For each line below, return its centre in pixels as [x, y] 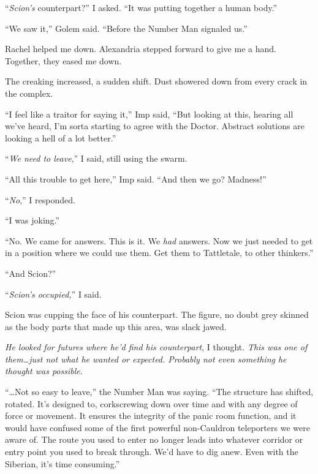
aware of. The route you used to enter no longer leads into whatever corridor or [154, 439]
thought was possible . [44, 371]
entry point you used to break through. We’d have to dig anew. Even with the [152, 452]
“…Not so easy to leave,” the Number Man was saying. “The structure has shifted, [159, 392]
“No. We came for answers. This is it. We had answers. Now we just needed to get [159, 240]
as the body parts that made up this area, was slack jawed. [116, 326]
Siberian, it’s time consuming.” [62, 463]
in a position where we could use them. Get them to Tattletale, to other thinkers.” [159, 253]
